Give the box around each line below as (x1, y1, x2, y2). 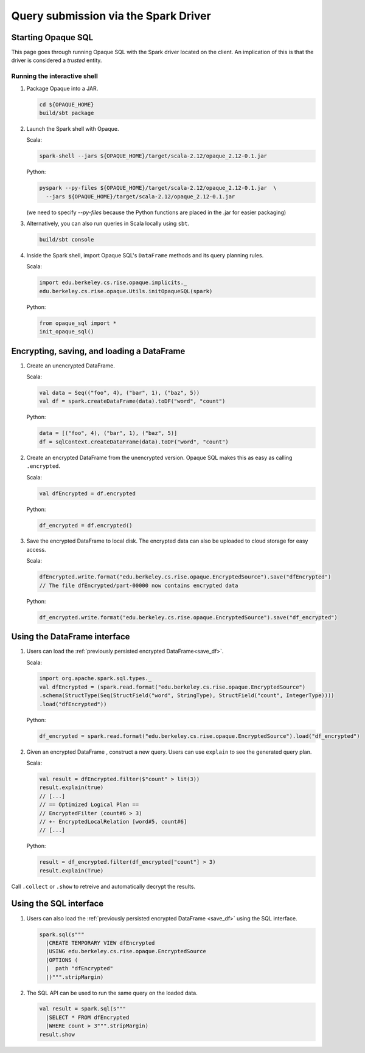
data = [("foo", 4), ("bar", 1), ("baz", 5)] (39, 429, 178, 437)
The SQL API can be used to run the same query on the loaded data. (26, 989, 198, 996)
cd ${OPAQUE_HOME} (39, 101, 94, 108)
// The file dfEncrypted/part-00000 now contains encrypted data (39, 582, 238, 589)
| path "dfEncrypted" (46, 965, 114, 972)
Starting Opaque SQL (11, 32, 94, 43)
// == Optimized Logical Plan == (39, 801, 139, 808)
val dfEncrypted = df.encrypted (39, 490, 136, 497)
